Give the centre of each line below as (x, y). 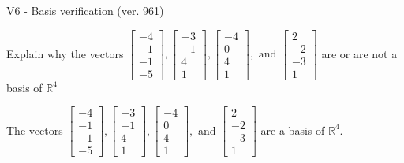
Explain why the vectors (65, 53)
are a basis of (293, 130)
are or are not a (359, 53)
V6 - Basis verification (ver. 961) (85, 10)
